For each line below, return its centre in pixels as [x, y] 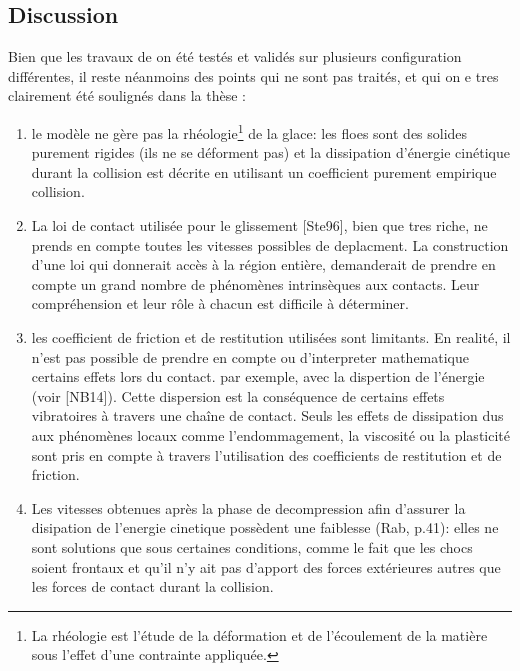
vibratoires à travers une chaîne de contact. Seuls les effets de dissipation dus [267, 415]
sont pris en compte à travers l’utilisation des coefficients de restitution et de [266, 454]
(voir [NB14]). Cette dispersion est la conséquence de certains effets [238, 395]
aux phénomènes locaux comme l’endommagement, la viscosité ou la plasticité [270, 434]
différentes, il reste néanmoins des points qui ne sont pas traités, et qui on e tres [253, 75]
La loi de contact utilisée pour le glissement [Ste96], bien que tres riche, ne [259, 225]
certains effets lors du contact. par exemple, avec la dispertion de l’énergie [258, 376]
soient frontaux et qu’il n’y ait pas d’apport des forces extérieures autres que [266, 566]
